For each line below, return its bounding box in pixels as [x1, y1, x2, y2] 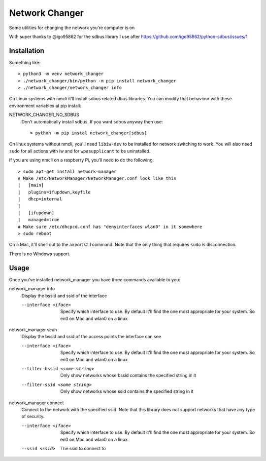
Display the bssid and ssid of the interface [21, 293, 107, 299]
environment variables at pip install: [9, 103, 81, 109]
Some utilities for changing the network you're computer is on [9, 25, 135, 31]
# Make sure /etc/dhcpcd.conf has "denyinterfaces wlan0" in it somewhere [18, 224, 202, 230]
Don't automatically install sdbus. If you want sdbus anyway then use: [21, 118, 163, 124]
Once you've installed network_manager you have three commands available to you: [9, 276, 181, 282]
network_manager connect [9, 400, 64, 406]
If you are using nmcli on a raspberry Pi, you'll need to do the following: [9, 157, 154, 163]
